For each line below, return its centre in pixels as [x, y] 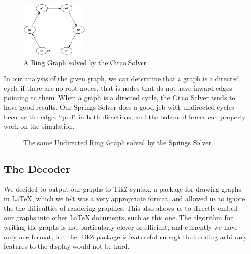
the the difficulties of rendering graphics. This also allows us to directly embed [121, 208]
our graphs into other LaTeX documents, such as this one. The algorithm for [118, 217]
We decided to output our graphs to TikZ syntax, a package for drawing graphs [123, 189]
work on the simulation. [39, 126]
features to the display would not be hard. [67, 246]
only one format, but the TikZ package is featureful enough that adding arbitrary [125, 236]
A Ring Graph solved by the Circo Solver [85, 62]
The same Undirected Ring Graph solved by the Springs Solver [117, 142]
